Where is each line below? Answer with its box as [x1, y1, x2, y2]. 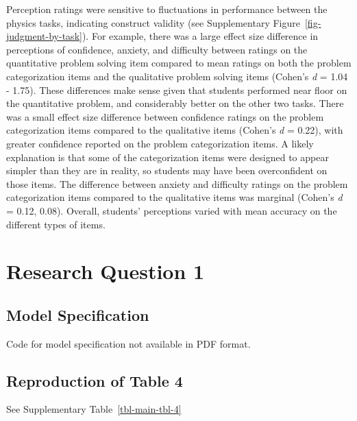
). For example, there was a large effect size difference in [82, 29, 319, 43]
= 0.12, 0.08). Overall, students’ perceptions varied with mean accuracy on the [6, 203, 337, 217]
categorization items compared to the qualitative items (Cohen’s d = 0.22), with [6, 123, 343, 137]
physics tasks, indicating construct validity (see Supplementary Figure [6, 15, 300, 29]
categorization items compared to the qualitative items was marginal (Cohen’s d [6, 190, 343, 204]
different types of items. [6, 217, 106, 231]
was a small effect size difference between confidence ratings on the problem [6, 109, 324, 123]
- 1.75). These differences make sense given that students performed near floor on [6, 82, 347, 97]
